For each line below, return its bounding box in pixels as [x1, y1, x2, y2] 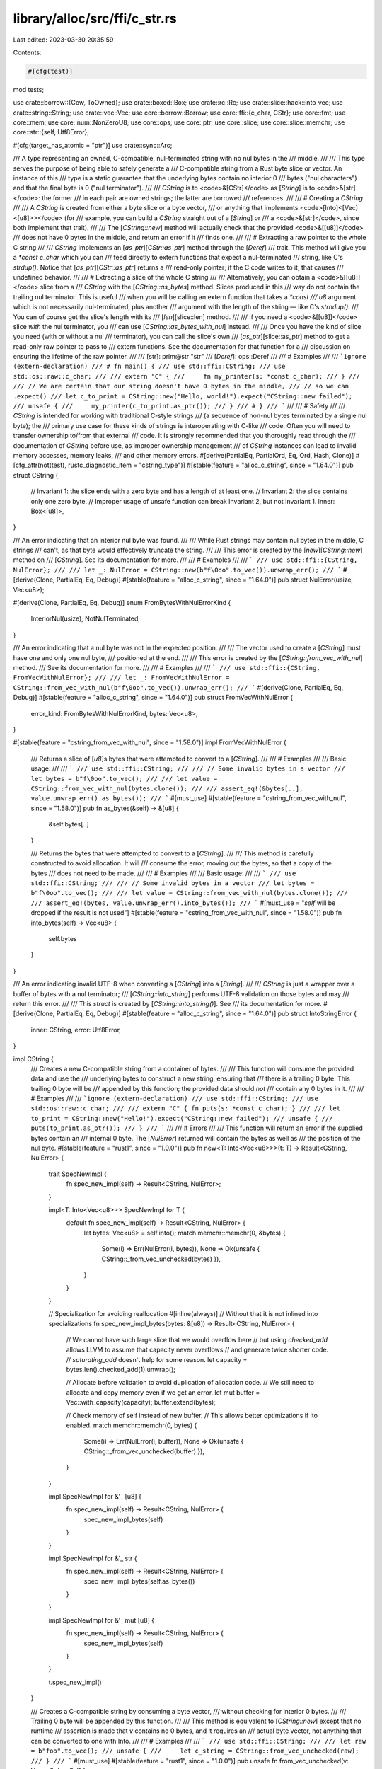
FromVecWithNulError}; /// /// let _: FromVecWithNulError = [13, 674, 230, 682]
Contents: [13, 48, 42, 57]
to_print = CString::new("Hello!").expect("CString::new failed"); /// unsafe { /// [30, 1114, 333, 1122]
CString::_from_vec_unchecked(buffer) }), [83, 1447, 205, 1456]
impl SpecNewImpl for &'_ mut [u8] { [48, 1615, 155, 1624]
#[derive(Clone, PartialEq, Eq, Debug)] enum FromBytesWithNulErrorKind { [13, 599, 231, 607]
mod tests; [13, 85, 45, 93]
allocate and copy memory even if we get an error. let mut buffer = [66, 1388, 260, 1397]
